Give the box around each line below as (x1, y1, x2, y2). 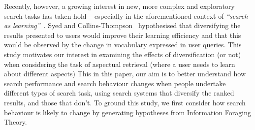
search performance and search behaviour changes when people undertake (4, 78, 226, 88)
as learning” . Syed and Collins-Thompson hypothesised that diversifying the (4, 20, 241, 31)
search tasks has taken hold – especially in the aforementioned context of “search (4, 10, 248, 21)
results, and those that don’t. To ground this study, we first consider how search (4, 97, 246, 107)
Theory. (4, 117, 27, 127)
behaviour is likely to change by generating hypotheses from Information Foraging (4, 107, 251, 117)
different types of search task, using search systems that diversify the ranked (4, 88, 234, 98)
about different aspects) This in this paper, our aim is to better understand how (4, 68, 246, 79)
